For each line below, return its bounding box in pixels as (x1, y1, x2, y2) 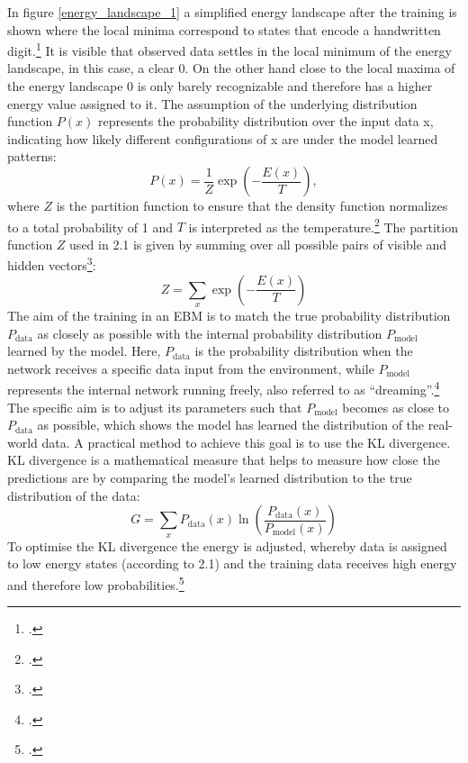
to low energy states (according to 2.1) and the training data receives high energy (7, 554, 457, 573)
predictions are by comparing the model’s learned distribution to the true (7, 468, 412, 487)
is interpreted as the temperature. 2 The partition (188, 214, 458, 236)
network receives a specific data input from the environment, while (7, 359, 374, 377)
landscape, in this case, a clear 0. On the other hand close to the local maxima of (7, 59, 455, 77)
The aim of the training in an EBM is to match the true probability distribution (7, 306, 451, 325)
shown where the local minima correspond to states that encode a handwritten (7, 20, 441, 39)
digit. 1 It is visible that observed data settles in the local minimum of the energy (7, 39, 452, 59)
